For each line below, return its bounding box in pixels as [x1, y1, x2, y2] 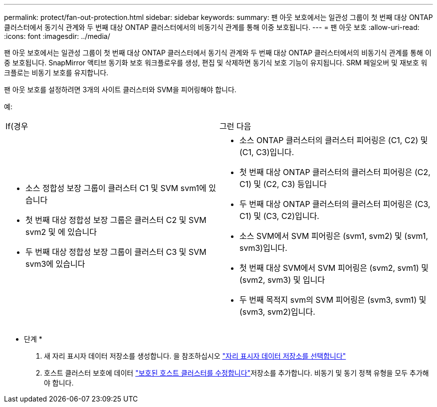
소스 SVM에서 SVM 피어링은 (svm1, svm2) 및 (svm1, [239, 231, 429, 241]
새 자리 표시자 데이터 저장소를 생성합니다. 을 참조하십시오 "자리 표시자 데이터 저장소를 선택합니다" [44, 352, 346, 360]
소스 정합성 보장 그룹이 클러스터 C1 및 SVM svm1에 [25, 183, 207, 193]
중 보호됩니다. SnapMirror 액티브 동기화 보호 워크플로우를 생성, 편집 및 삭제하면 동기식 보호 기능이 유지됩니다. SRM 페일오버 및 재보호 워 [4, 58, 428, 67]
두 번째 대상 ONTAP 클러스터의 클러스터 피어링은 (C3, [239, 199, 431, 209]
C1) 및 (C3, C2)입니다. [239, 211, 319, 221]
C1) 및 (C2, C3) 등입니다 [239, 179, 327, 189]
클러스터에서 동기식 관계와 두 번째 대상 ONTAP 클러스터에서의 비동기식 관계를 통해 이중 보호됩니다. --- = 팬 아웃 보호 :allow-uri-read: [4, 23, 420, 31]
